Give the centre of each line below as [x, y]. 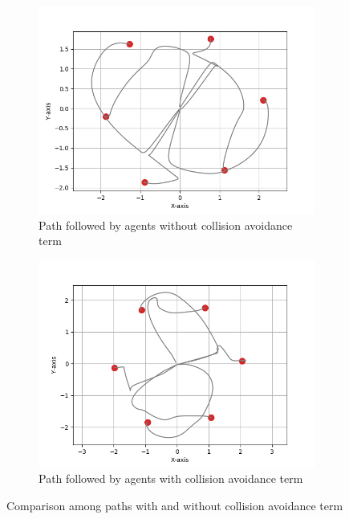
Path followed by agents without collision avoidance [166, 225]
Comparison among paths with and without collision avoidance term [175, 505]
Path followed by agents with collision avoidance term [171, 478]
